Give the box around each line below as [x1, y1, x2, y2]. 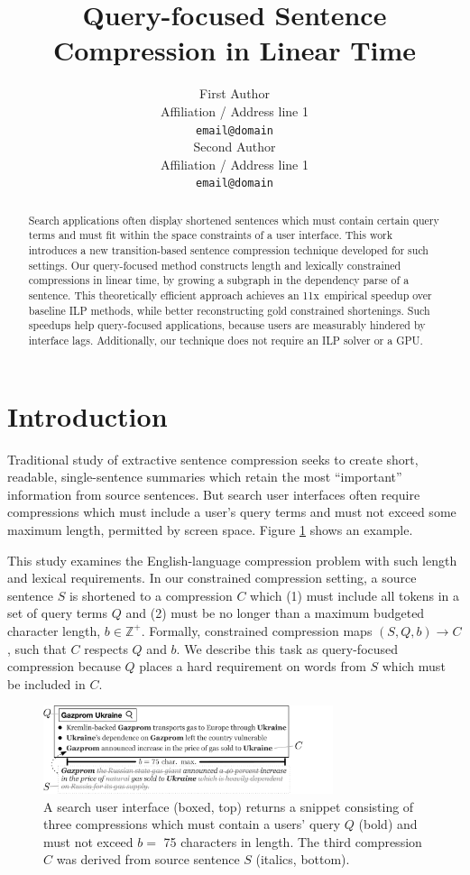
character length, [7, 621, 101, 640]
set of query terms [7, 603, 108, 622]
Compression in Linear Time [52, 32, 417, 69]
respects [84, 639, 128, 658]
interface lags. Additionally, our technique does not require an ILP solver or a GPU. [28, 333, 423, 348]
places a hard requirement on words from [139, 657, 366, 676]
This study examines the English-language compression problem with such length [7, 550, 457, 569]
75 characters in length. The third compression [163, 832, 422, 851]
